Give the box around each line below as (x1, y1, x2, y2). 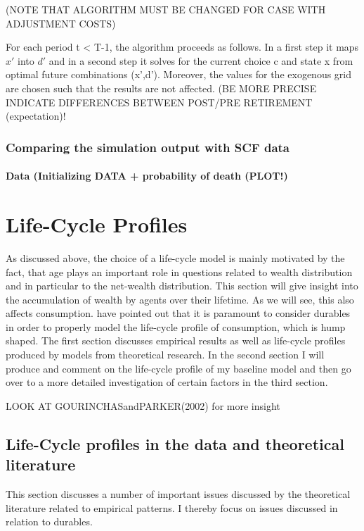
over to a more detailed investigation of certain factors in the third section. (6, 375, 328, 389)
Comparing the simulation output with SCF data (6, 138, 290, 156)
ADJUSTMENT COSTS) (6, 15, 116, 30)
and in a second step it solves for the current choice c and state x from (48, 53, 353, 68)
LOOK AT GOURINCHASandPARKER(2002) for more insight (6, 398, 280, 413)
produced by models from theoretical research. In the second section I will (6, 347, 325, 362)
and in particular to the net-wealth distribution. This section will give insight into (6, 278, 358, 293)
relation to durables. (6, 514, 93, 529)
